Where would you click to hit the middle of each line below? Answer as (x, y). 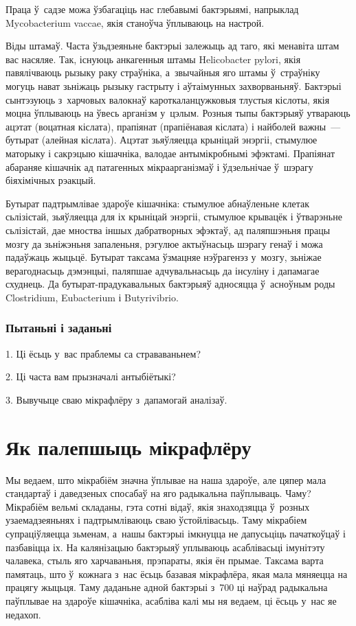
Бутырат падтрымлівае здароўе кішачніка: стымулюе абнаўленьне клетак (158, 203)
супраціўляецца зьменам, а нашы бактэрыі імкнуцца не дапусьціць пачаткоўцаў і (176, 533)
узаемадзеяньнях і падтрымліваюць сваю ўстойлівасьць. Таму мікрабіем (156, 520)
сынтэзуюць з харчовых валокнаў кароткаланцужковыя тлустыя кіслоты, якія (168, 99)
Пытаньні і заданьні (59, 328)
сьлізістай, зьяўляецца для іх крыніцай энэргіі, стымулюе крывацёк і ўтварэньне (174, 217)
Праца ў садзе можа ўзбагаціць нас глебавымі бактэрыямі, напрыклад (152, 9)
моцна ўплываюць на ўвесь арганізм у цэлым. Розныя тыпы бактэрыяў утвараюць (178, 113)
